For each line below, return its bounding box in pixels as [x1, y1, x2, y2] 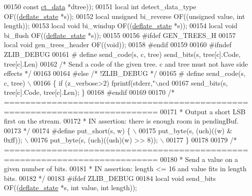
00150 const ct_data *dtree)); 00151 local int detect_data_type [4, 1, 196, 11]
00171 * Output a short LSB [160, 106, 246, 116]
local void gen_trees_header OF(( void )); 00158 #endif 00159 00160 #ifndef [4, 39, 232, 50]
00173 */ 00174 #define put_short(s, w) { [4, 125, 131, 135]
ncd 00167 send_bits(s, [158, 77, 228, 88]
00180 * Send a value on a [160, 154, 238, 164]
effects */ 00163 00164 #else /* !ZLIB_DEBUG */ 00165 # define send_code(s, [4, 68, 246, 78]
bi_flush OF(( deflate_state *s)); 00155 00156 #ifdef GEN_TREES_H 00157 [4, 30, 236, 40]
